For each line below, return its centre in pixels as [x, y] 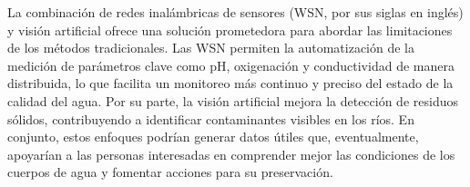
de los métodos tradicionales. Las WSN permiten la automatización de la [211, 48]
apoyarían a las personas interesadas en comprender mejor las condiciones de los [231, 154]
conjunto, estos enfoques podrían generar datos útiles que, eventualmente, [213, 137]
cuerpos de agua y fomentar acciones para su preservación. [170, 172]
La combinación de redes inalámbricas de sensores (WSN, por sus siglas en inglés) [235, 12]
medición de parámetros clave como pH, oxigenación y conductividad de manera [231, 65]
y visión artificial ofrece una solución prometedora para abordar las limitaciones [230, 30]
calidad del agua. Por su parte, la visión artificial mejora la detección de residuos [233, 100]
